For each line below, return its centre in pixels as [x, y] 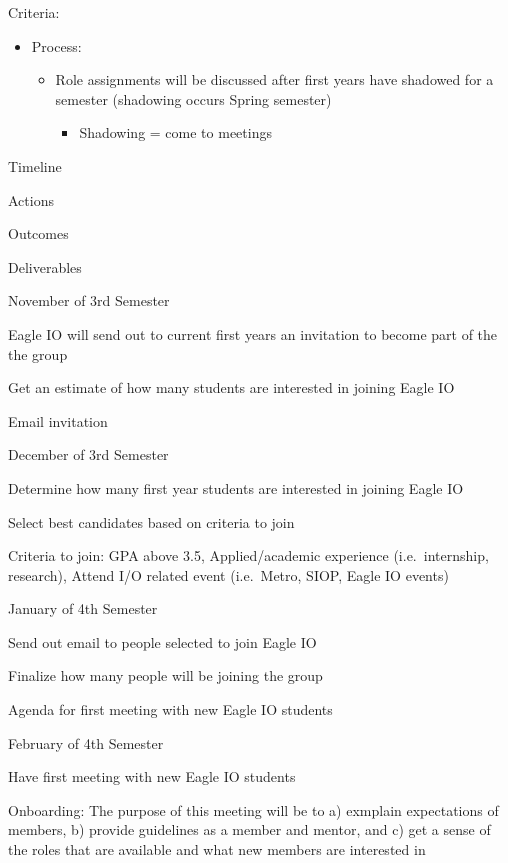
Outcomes [38, 233]
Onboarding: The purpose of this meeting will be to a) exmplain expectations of [253, 809]
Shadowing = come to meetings [175, 132]
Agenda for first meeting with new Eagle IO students [170, 709]
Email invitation [58, 420]
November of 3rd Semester [89, 300]
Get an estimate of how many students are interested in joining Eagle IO [231, 387]
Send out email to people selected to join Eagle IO [162, 641]
